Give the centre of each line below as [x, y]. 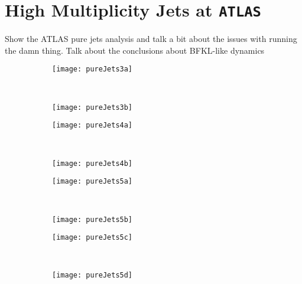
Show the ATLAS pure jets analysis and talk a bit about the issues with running [151, 39]
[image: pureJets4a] [92, 125]
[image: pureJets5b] [92, 219]
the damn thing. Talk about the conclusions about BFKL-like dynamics [135, 50]
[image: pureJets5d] [92, 275]
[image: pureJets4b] [92, 163]
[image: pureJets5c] [92, 238]
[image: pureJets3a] [92, 69]
